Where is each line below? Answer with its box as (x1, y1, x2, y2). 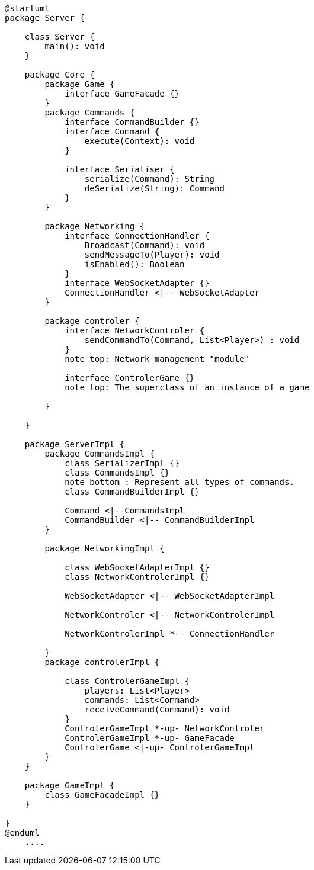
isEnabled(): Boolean (84, 259, 185, 269)
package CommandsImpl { (44, 449, 155, 458)
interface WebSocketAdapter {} (65, 278, 210, 288)
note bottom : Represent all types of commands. (65, 477, 294, 487)
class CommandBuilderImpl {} (65, 487, 200, 496)
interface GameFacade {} (65, 89, 180, 98)
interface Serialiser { (65, 165, 175, 174)
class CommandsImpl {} (65, 468, 170, 477)
